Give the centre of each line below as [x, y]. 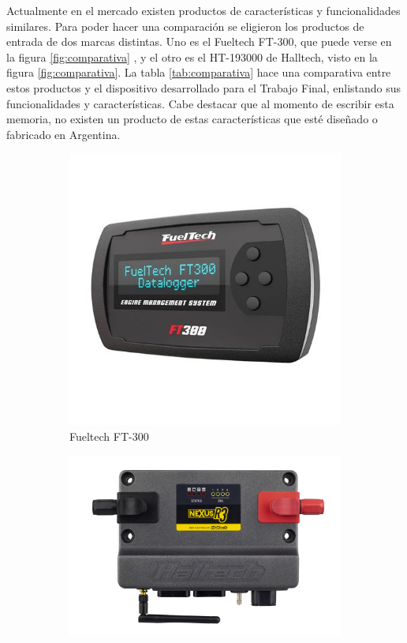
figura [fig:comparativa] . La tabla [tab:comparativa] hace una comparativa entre [199, 72]
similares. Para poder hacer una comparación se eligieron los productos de [185, 26]
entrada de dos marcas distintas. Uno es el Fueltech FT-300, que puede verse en [199, 41]
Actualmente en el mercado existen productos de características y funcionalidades [203, 10]
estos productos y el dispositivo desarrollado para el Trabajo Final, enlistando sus [204, 87]
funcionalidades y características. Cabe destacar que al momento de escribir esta [200, 103]
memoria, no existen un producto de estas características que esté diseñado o [192, 119]
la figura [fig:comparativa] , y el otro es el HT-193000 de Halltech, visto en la [192, 56]
